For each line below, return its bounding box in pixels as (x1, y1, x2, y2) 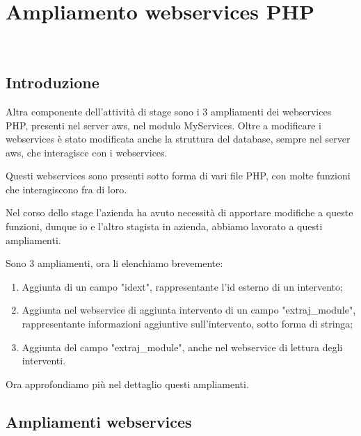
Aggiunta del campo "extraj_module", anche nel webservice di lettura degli (22, 339, 343, 354)
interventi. (22, 353, 66, 368)
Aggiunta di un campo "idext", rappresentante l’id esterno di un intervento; (22, 279, 343, 293)
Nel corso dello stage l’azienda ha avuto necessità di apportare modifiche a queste (6, 205, 353, 220)
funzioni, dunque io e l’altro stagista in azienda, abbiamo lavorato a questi (6, 219, 323, 234)
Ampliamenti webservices (6, 410, 192, 432)
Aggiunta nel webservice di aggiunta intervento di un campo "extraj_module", (22, 302, 356, 317)
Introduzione (6, 72, 99, 93)
